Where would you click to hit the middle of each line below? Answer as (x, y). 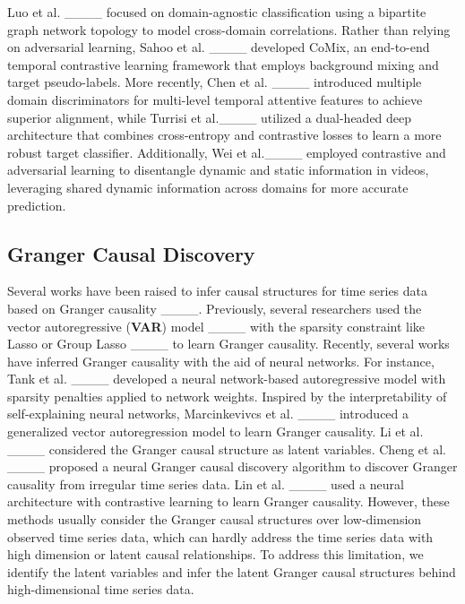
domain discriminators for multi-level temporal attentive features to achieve (215, 99)
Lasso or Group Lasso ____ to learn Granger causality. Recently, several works (228, 344)
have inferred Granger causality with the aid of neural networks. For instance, (221, 361)
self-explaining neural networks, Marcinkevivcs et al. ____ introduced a (208, 414)
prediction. (37, 205)
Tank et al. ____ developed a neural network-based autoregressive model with (227, 379)
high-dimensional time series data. (101, 589)
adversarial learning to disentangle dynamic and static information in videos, (218, 170)
